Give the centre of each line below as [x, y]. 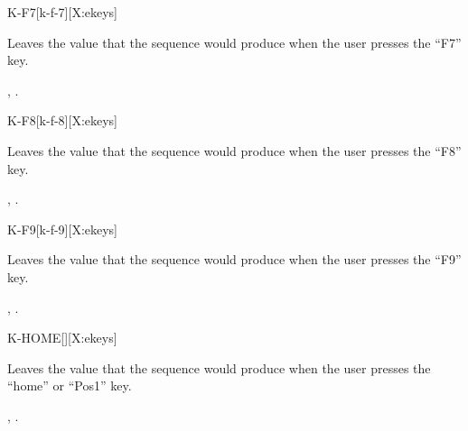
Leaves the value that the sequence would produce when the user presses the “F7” [234, 42]
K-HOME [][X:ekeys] [62, 338]
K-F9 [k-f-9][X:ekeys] [63, 229]
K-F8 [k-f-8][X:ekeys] [63, 120]
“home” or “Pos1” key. [70, 385]
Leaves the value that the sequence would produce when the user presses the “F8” [234, 150]
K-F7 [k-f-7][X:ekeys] [63, 12]
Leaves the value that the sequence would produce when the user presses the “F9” [234, 259]
